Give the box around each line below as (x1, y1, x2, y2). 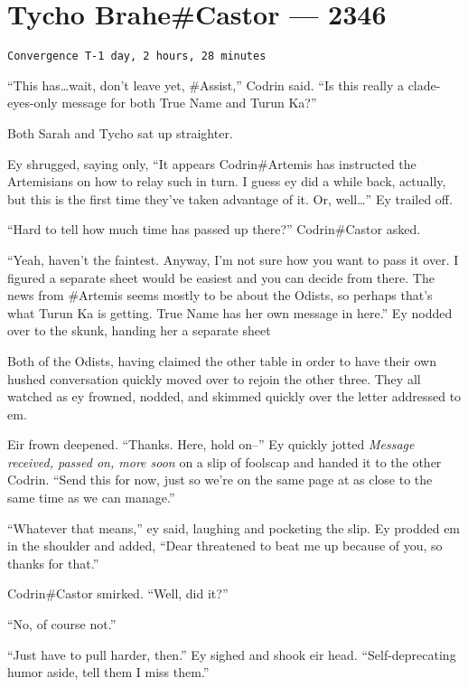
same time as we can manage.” (7, 488, 175, 507)
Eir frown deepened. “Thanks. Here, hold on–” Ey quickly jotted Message (7, 435, 415, 454)
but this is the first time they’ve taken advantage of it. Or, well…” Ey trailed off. (7, 189, 453, 208)
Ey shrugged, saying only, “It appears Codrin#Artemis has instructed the (7, 154, 417, 173)
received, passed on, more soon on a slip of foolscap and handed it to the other (7, 452, 442, 471)
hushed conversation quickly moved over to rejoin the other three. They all (7, 369, 421, 388)
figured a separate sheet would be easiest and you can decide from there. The (7, 268, 435, 287)
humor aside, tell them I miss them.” (7, 663, 210, 682)
